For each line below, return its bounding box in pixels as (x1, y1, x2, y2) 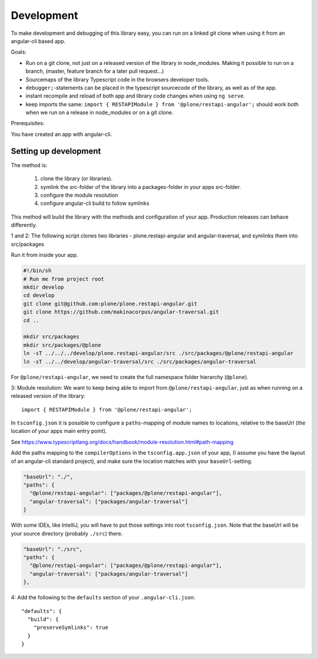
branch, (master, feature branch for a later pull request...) (25, 68, 164, 75)
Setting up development (11, 146, 101, 156)
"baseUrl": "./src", (23, 546, 82, 552)
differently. (11, 221, 38, 229)
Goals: (11, 48, 26, 56)
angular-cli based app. (11, 37, 66, 44)
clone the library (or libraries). (40, 175, 113, 182)
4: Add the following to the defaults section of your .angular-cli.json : (11, 594, 196, 601)
